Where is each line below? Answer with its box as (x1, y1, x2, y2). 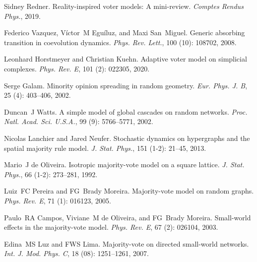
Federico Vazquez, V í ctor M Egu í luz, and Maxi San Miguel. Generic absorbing (4, 27, 245, 38)
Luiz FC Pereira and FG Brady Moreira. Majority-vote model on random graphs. (4, 186, 254, 196)
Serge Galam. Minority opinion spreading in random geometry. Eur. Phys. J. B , (4, 80, 248, 90)
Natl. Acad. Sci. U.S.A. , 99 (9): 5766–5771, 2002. (4, 116, 153, 127)
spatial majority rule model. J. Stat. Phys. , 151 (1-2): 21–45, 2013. (4, 142, 206, 153)
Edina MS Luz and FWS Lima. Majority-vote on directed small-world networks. (4, 238, 249, 249)
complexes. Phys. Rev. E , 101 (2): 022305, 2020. (4, 63, 150, 73)
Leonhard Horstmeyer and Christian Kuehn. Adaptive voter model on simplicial (4, 54, 247, 64)
